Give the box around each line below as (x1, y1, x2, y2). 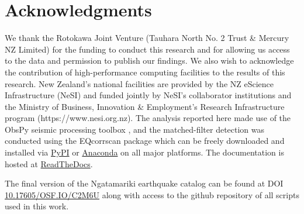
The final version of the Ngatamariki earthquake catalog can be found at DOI (5, 177, 284, 189)
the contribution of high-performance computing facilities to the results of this (5, 65, 285, 78)
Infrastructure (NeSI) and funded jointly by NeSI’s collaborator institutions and (5, 89, 292, 101)
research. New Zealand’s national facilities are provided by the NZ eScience (5, 77, 274, 89)
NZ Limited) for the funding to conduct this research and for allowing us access (5, 43, 290, 55)
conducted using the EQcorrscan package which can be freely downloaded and (5, 134, 285, 147)
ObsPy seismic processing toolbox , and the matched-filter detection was (5, 123, 265, 135)
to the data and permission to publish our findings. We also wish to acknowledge (5, 54, 294, 67)
